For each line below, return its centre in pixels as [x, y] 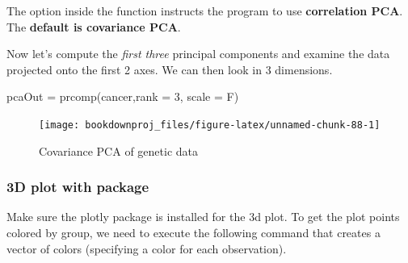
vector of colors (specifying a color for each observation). [147, 248]
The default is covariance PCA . [94, 26]
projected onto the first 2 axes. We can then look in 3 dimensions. [170, 69]
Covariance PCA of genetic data [118, 150]
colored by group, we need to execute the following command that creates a [193, 233]
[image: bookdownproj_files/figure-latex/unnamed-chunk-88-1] [210, 125]
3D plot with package [78, 187]
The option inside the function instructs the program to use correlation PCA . [205, 10]
